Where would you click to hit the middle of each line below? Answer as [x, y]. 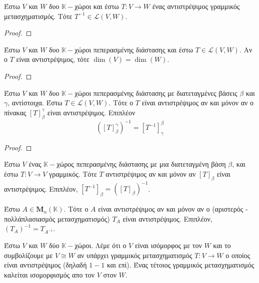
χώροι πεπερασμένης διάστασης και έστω [134, 49]
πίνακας [15, 112]
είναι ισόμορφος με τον [168, 245]
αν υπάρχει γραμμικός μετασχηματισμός [135, 255]
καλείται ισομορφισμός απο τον [49, 274]
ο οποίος [238, 255]
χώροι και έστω [97, 6]
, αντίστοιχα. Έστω [35, 103]
